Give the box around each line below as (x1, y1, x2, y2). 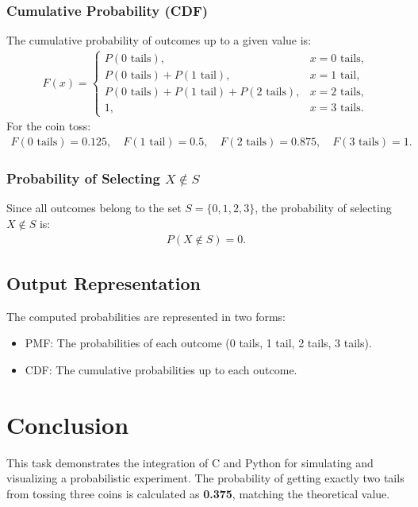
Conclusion (6, 408, 129, 440)
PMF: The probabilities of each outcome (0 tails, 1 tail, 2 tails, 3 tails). (25, 335, 372, 351)
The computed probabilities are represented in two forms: (6, 308, 286, 324)
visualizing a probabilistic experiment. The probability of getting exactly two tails (6, 470, 405, 486)
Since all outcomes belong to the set (6, 199, 182, 216)
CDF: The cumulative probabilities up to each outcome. (25, 361, 297, 377)
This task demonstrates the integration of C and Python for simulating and (6, 454, 374, 470)
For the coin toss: (6, 118, 91, 134)
